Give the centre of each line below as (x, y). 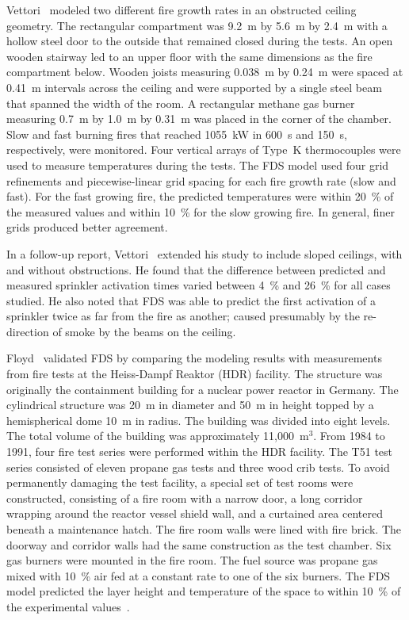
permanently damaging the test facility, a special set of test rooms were (180, 482)
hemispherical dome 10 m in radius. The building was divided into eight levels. (199, 420)
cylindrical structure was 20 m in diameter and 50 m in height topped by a (190, 405)
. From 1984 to (349, 436)
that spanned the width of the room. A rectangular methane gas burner (181, 103)
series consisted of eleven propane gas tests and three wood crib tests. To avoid (198, 467)
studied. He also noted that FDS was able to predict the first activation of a (191, 300)
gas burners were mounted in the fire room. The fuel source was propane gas (192, 560)
